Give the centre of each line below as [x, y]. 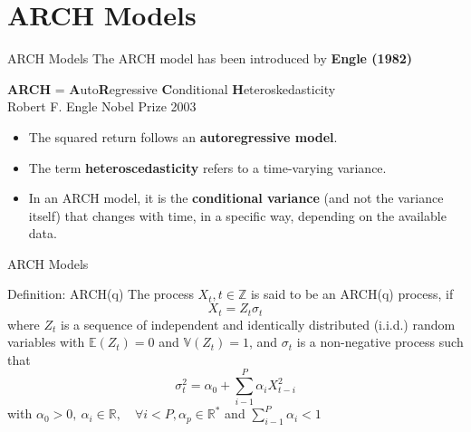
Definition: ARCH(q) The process [101, 294]
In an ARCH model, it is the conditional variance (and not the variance [236, 198]
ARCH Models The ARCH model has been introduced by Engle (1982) [210, 58]
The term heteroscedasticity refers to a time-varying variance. [207, 167]
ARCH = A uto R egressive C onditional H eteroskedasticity [172, 88]
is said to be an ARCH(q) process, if [352, 294]
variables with [46, 342]
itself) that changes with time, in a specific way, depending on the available [237, 215]
